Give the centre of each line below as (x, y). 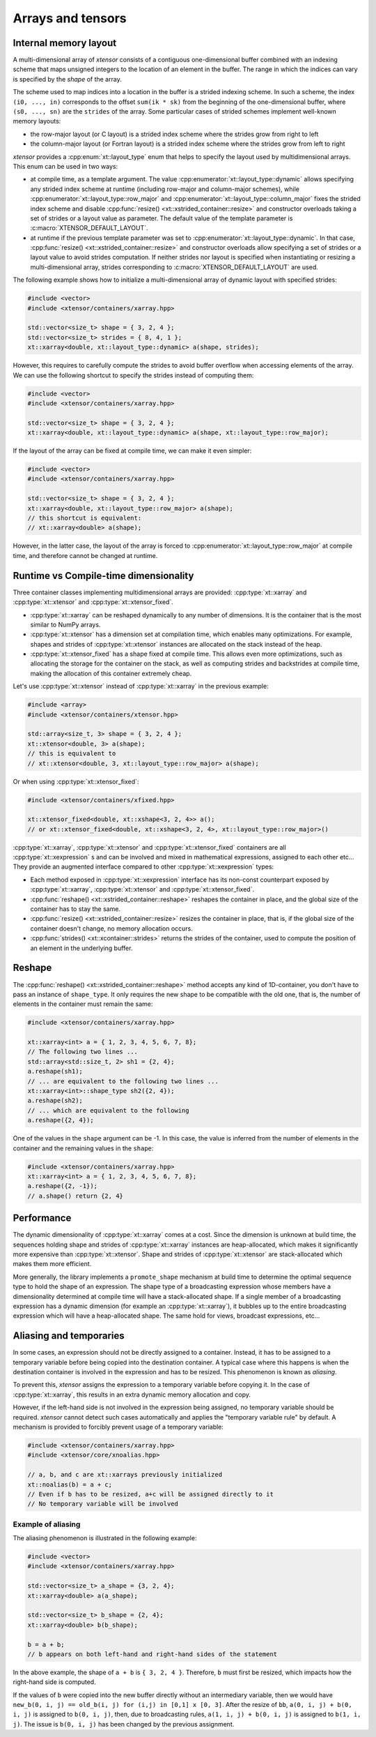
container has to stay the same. (76, 909)
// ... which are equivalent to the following (108, 1110)
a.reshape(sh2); (55, 1101)
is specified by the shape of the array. (67, 79)
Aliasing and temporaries (69, 1336)
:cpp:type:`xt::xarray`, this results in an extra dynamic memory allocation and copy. (132, 1394)
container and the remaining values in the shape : (83, 1148)
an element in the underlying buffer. (81, 948)
